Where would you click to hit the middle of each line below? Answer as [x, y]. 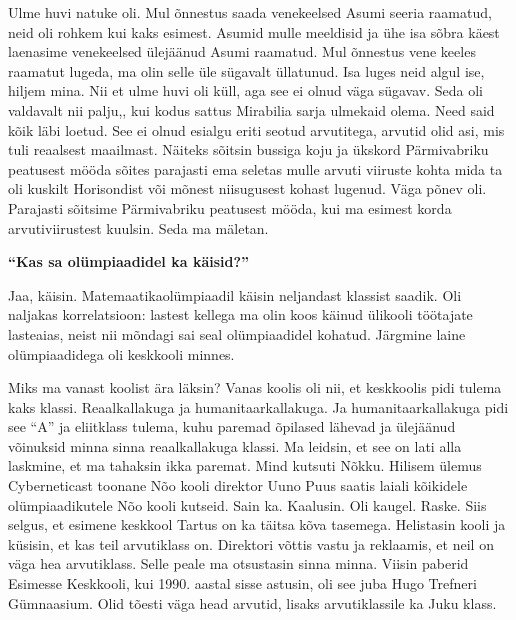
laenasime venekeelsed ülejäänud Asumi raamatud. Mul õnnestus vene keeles [242, 51]
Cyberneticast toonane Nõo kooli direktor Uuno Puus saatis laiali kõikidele [238, 485]
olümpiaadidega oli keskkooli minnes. [121, 353]
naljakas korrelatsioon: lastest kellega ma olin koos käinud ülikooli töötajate [240, 314]
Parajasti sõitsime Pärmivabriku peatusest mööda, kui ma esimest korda [230, 207]
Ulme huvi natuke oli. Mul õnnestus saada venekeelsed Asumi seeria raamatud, [250, 12]
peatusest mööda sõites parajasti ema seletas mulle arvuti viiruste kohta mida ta [255, 168]
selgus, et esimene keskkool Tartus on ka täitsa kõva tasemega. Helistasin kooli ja [257, 524]
